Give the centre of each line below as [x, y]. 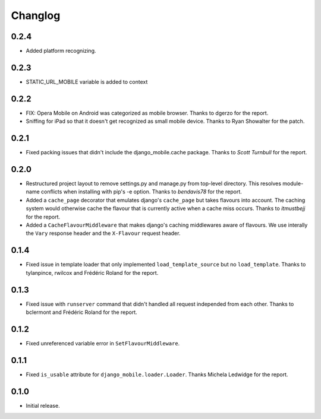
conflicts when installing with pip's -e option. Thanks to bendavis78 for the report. [141, 192]
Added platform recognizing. [61, 51]
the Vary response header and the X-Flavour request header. [103, 233]
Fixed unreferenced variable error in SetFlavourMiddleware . [103, 343]
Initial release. [43, 405]
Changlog [36, 15]
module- [293, 183]
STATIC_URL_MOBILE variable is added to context [87, 82]
